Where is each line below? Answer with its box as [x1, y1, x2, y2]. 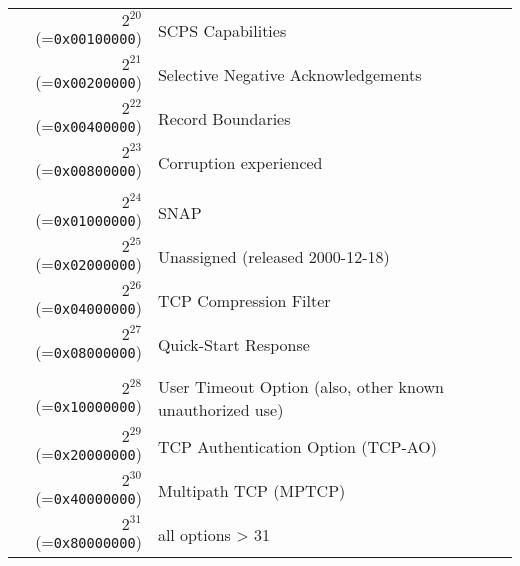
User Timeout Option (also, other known [157, 375, 444, 398]
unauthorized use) [157, 398, 284, 421]
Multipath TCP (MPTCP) [157, 478, 346, 502]
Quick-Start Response [157, 332, 310, 356]
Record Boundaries [157, 106, 291, 130]
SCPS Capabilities [157, 18, 287, 42]
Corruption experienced [157, 150, 323, 174]
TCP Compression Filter [157, 288, 331, 312]
